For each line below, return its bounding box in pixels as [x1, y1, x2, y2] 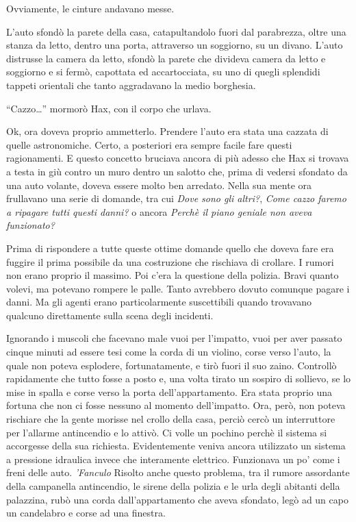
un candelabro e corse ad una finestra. [6, 506, 166, 520]
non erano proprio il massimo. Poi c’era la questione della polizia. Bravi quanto [6, 268, 339, 282]
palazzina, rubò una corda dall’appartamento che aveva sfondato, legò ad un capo [6, 492, 348, 506]
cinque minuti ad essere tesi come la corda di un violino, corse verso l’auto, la [6, 345, 331, 359]
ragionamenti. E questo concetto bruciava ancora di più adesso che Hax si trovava [6, 151, 349, 165]
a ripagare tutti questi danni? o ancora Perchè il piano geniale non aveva [6, 204, 312, 219]
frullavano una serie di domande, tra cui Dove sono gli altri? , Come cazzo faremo [6, 191, 346, 206]
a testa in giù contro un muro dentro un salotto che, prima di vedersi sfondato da [6, 164, 348, 178]
